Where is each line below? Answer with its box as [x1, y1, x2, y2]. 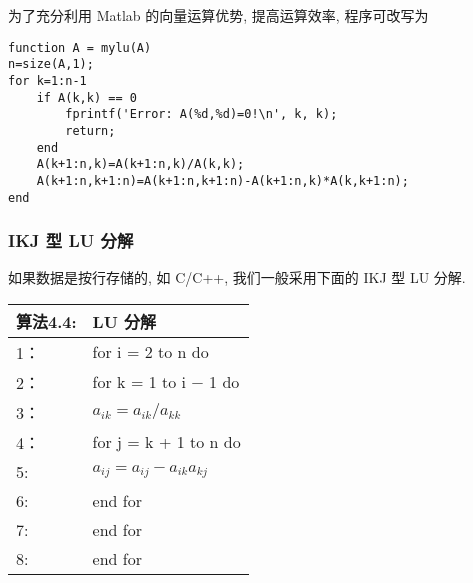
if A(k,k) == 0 [36, 90, 137, 105]
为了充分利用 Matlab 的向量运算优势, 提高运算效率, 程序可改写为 [8, 5, 429, 25]
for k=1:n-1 [8, 73, 87, 88]
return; [65, 123, 116, 138]
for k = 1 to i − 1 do [92, 370, 240, 394]
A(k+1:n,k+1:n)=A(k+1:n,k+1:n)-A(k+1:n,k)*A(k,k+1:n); [36, 173, 409, 188]
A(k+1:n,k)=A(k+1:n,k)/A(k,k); [36, 157, 245, 172]
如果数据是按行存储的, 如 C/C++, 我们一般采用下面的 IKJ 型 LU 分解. [8, 267, 466, 288]
